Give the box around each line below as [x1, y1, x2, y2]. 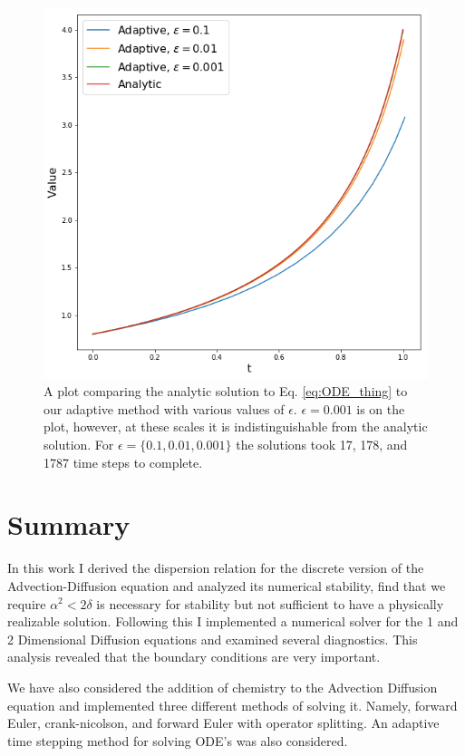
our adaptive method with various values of [44, 399, 285, 418]
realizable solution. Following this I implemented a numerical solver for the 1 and [7, 612, 459, 631]
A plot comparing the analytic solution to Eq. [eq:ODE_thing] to [44, 382, 408, 401]
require [7, 594, 46, 613]
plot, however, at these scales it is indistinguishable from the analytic [44, 417, 428, 436]
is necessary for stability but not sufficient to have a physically [96, 594, 444, 613]
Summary [7, 506, 131, 543]
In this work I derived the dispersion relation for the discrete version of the [7, 558, 424, 577]
